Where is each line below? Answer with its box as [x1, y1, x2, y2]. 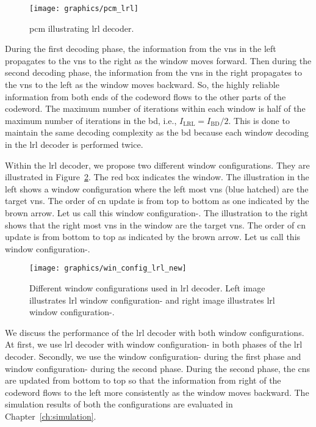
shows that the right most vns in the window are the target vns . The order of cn [5, 218, 306, 231]
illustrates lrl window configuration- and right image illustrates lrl [29, 293, 275, 306]
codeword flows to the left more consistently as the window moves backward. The [5, 385, 309, 398]
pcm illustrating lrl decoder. [29, 21, 134, 34]
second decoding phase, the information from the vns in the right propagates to [5, 66, 303, 79]
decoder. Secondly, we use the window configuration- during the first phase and [5, 349, 301, 362]
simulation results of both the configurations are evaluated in [5, 398, 233, 411]
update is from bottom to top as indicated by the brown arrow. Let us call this [5, 230, 301, 243]
